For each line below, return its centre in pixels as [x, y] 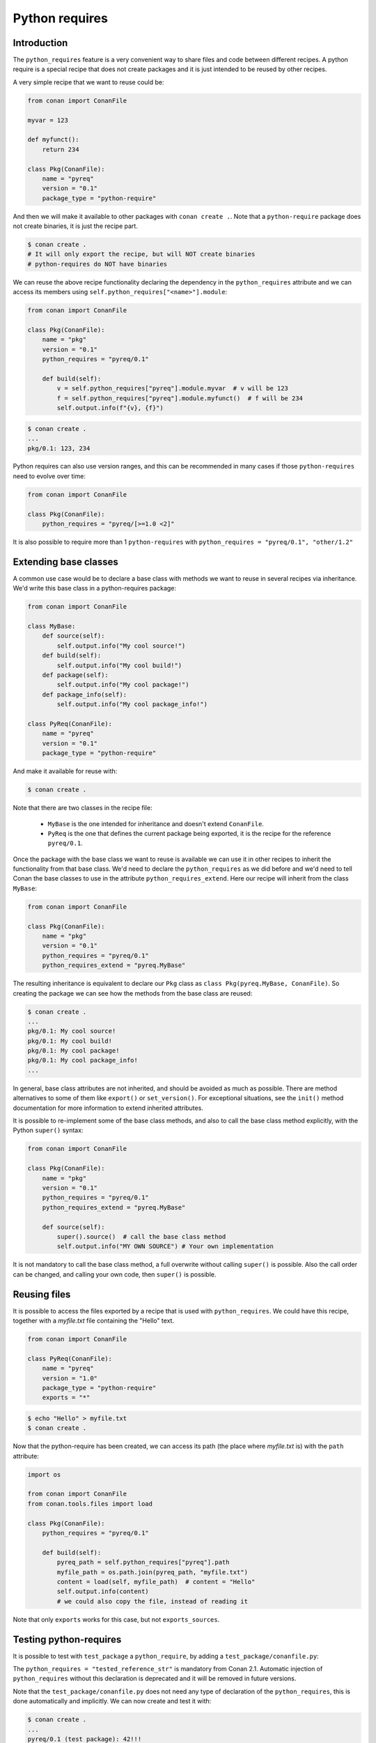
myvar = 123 [48, 120]
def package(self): [76, 675]
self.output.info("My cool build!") [119, 665]
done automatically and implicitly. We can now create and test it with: [112, 1701]
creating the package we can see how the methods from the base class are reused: [133, 993]
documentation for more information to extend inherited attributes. [108, 1108]
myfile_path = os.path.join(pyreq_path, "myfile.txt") [152, 1572]
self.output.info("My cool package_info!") [132, 705]
